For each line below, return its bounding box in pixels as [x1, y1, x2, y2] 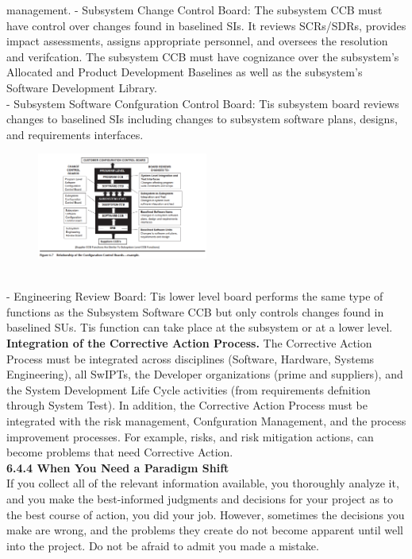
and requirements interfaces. [6, 126, 144, 142]
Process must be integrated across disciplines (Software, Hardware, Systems [6, 350, 375, 367]
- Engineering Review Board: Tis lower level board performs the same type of [6, 288, 383, 305]
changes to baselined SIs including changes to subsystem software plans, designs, [6, 111, 398, 127]
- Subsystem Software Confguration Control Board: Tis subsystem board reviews [6, 95, 399, 111]
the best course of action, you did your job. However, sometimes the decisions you [6, 506, 405, 522]
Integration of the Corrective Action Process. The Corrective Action [6, 335, 372, 351]
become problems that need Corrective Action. [6, 444, 233, 460]
